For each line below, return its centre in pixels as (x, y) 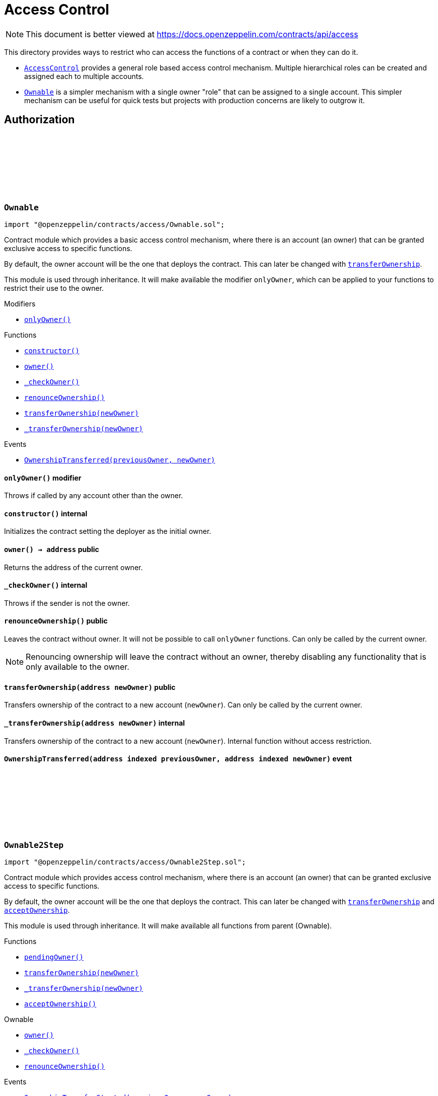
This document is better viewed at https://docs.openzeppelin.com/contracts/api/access (192, 34)
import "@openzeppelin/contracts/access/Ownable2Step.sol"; (125, 862)
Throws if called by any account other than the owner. (94, 496)
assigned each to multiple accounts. (84, 76)
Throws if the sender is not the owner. (67, 603)
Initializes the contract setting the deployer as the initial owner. (108, 531)
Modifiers (20, 303)
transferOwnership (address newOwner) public (90, 687)
